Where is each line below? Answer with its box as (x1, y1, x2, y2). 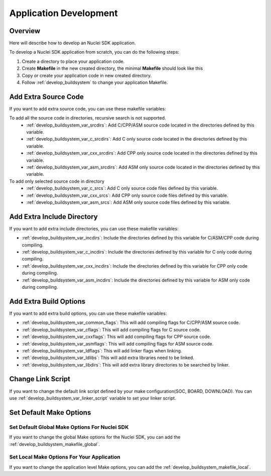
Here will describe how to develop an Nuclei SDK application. (9, 40, 136, 46)
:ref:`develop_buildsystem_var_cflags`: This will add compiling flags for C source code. (22, 326, 201, 332)
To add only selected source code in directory (9, 178, 105, 184)
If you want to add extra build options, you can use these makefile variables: (9, 310, 167, 316)
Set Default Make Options (9, 408, 91, 417)
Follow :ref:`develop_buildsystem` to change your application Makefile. (22, 79, 168, 85)
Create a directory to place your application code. (22, 58, 125, 64)
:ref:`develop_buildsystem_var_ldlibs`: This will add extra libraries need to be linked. (22, 354, 194, 361)
